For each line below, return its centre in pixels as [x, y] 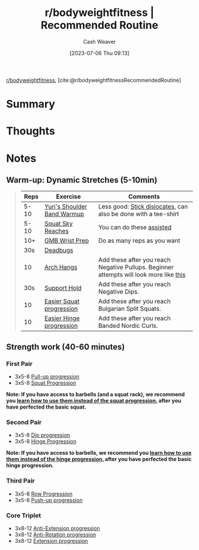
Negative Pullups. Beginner [136, 268]
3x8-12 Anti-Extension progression [57, 528]
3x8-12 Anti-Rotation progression [55, 534]
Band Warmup [64, 214]
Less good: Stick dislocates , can [143, 207]
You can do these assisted [135, 227]
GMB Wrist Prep [66, 241]
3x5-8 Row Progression [44, 494]
